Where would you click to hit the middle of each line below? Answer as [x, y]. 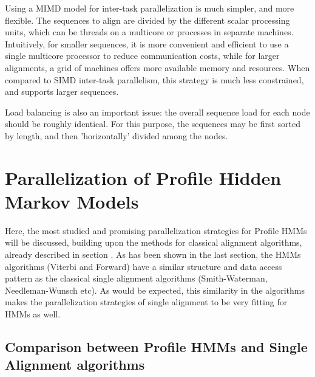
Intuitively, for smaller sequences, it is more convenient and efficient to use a [147, 43]
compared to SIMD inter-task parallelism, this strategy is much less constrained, [154, 79]
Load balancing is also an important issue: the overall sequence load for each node [157, 112]
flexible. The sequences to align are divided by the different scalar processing [147, 20]
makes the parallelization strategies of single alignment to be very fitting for [146, 302]
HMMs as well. [33, 314]
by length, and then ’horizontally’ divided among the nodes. [117, 135]
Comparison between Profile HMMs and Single [156, 346]
